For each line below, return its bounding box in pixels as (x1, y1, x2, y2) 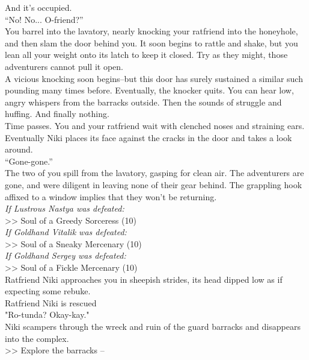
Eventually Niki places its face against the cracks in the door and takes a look (5, 131, 292, 144)
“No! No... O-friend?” (5, 13, 84, 25)
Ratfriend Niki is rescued (5, 296, 97, 309)
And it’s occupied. (5, 1, 72, 13)
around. (5, 143, 33, 156)
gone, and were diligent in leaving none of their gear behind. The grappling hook (5, 178, 302, 191)
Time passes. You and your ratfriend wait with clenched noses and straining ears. (5, 119, 305, 131)
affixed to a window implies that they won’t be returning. (5, 190, 217, 203)
